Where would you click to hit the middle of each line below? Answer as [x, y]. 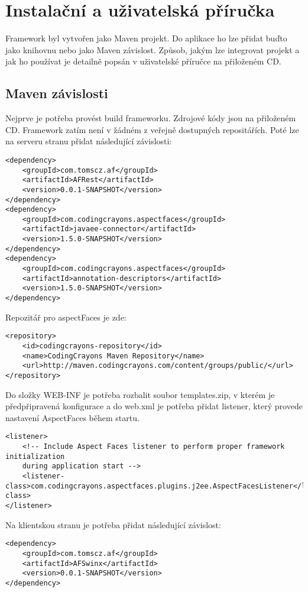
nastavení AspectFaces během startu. [72, 417]
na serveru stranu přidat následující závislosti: [89, 141]
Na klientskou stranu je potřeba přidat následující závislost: [113, 524]
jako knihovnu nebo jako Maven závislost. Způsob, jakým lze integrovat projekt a [153, 49]
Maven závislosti [57, 93]
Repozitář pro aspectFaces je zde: [66, 317]
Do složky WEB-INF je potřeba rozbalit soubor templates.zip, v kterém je [140, 394]
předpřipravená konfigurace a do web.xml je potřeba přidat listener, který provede [154, 406]
